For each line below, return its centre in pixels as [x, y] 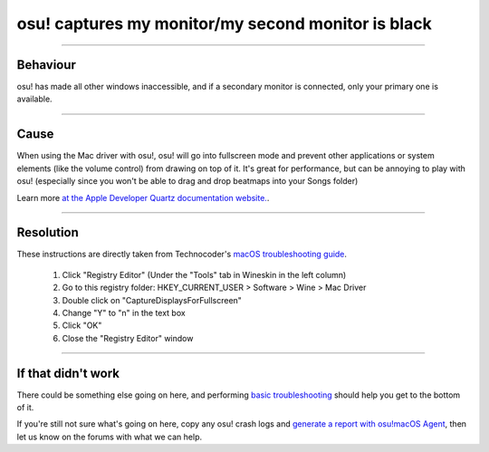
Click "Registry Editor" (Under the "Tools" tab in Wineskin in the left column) [204, 274]
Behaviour [47, 65]
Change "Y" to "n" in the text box [124, 313]
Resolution [48, 232]
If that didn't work [68, 373]
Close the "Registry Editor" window [128, 338]
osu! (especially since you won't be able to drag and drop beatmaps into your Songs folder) [187, 181]
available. [35, 99]
